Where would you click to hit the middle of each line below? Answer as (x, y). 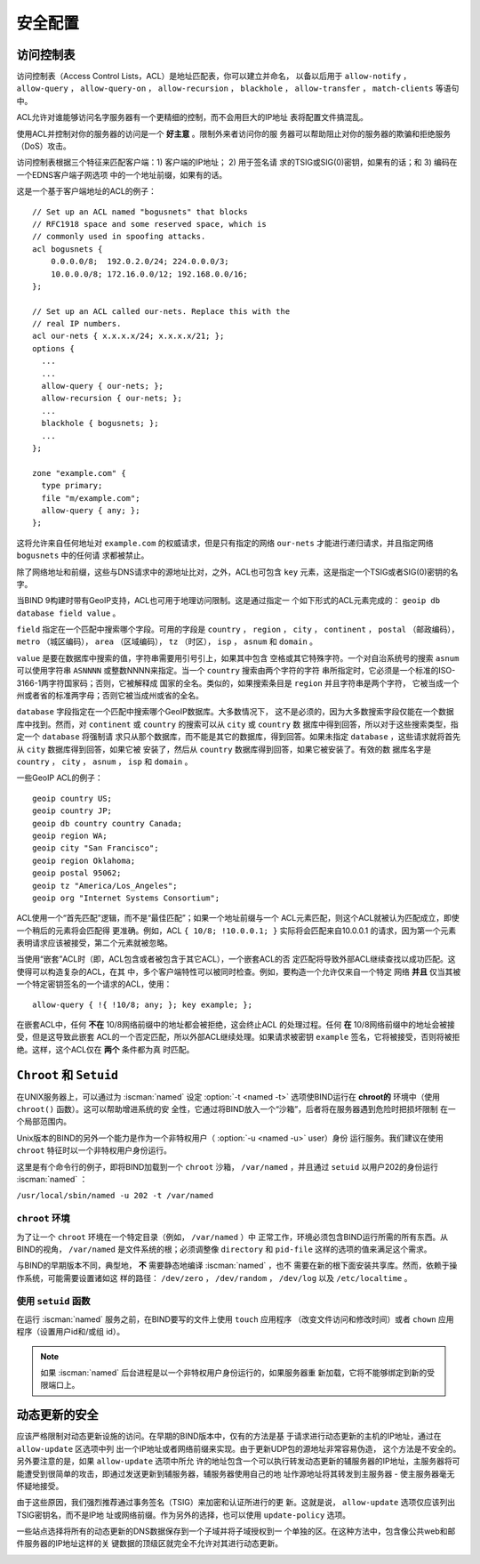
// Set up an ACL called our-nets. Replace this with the (161, 311)
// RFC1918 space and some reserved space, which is (149, 224)
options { (53, 348)
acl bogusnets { (68, 249)
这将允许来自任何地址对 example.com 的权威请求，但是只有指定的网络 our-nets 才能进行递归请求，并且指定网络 (225, 543)
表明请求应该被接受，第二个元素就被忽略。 (94, 943)
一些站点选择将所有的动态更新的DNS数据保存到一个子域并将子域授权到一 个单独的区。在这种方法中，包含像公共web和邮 (236, 1531)
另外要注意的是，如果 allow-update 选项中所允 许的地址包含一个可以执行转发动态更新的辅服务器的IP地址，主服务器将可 (238, 1461)
